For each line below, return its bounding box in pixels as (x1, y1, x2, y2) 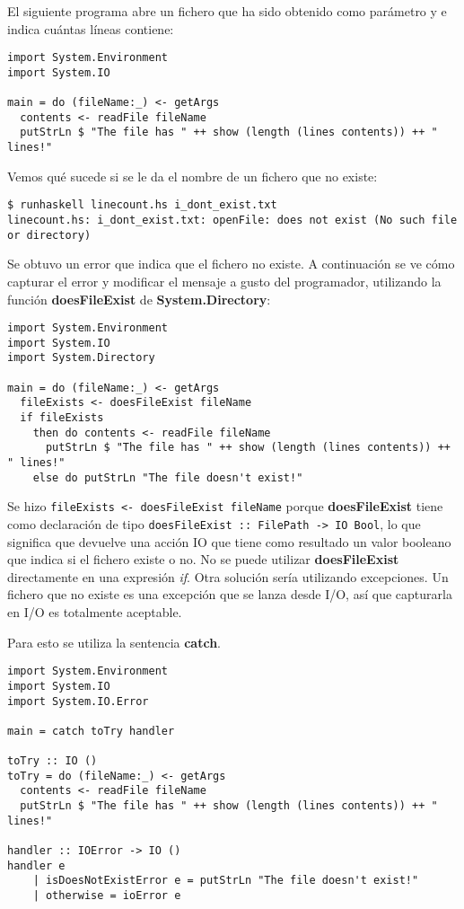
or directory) (7, 228, 92, 242)
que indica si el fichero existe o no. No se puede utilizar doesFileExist (7, 550, 399, 569)
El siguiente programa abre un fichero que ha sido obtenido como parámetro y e (7, 2, 447, 20)
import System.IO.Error (7, 694, 149, 708)
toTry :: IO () (7, 755, 98, 768)
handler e (7, 859, 66, 872)
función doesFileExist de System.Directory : (7, 289, 271, 308)
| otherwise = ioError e (32, 889, 181, 903)
